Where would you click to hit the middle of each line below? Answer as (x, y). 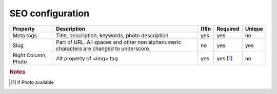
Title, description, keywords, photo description (112, 35)
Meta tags (25, 35)
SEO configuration (50, 13)
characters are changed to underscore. (103, 49)
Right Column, (30, 55)
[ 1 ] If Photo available (32, 82)
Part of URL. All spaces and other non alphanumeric (119, 42)
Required (228, 29)
